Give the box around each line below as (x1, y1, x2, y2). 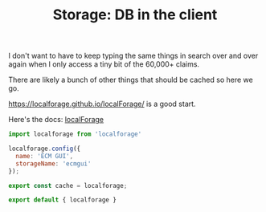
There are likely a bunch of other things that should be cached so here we (8, 75, 253, 85)
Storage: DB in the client (52, 6, 218, 24)
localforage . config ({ (8, 145, 81, 153)
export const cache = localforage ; (8, 181, 128, 190)
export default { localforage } (8, 196, 117, 204)
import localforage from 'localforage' (8, 130, 142, 138)
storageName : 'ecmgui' (15, 159, 92, 168)
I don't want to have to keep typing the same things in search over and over (8, 51, 259, 61)
